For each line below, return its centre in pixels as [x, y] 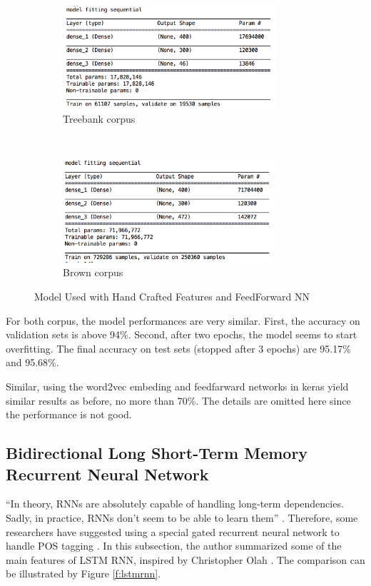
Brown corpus [93, 272]
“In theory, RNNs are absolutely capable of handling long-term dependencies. [175, 504]
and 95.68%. [32, 362]
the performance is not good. [69, 414]
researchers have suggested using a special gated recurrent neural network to [173, 531]
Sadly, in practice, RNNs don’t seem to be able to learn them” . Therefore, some [182, 517]
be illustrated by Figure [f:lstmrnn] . [83, 574]
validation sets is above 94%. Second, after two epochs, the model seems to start [182, 334]
